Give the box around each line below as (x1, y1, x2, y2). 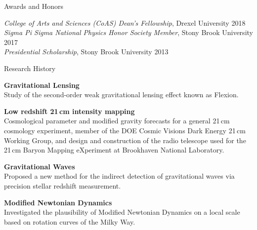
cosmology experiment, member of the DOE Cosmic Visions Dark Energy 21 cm (4, 125, 246, 135)
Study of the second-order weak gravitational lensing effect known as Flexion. (4, 89, 239, 100)
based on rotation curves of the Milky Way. (4, 216, 135, 227)
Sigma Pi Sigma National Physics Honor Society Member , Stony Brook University (4, 27, 253, 38)
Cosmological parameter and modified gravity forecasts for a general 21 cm (4, 115, 230, 126)
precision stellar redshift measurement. (4, 180, 121, 191)
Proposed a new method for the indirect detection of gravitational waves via (4, 171, 235, 181)
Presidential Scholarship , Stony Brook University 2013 (4, 46, 169, 57)
